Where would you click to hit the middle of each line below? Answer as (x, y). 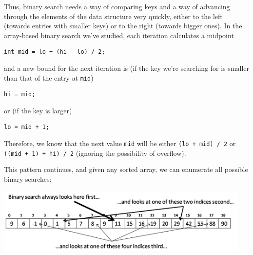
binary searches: (28, 179)
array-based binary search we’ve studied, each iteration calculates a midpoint (119, 35)
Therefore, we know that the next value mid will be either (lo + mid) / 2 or (120, 143)
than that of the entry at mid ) (49, 77)
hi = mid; (20, 95)
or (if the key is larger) (38, 110)
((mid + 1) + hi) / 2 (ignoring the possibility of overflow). (95, 153)
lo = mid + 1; (27, 127)
